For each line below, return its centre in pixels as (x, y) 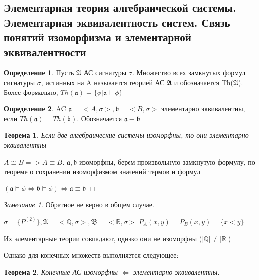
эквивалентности (45, 51)
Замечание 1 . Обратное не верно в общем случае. (79, 205)
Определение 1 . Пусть (39, 72)
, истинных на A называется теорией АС (103, 82)
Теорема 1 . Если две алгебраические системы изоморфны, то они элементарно (126, 135)
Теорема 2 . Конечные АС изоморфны (61, 271)
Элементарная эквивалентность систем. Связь (117, 22)
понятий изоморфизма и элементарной (98, 37)
